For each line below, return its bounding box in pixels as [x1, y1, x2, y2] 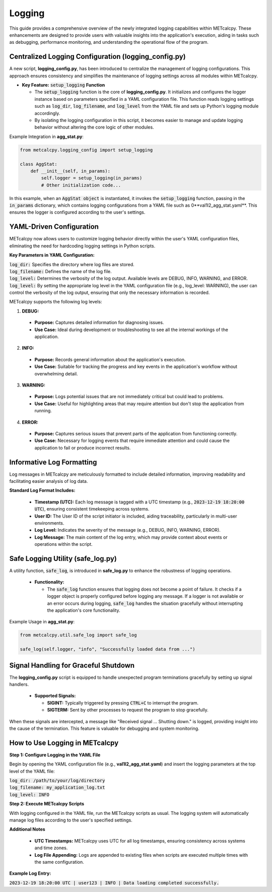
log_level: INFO [9, 792, 50, 797]
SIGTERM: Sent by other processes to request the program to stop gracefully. [47, 707, 209, 713]
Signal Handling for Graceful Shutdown [9, 661, 135, 670]
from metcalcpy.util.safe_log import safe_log [20, 632, 137, 638]
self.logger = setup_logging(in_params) [41, 175, 143, 181]
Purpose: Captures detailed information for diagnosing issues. [34, 320, 164, 326]
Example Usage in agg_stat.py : [9, 619, 75, 625]
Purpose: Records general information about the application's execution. [34, 356, 186, 362]
